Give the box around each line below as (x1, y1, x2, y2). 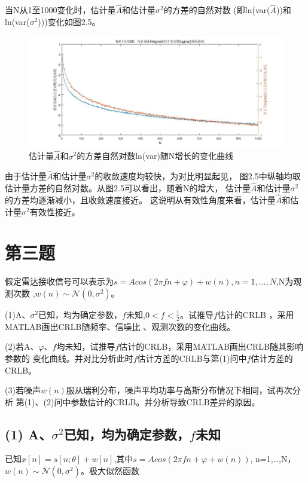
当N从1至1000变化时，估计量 (5, 4, 116, 16)
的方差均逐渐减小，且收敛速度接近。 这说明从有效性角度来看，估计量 (5, 193, 276, 206)
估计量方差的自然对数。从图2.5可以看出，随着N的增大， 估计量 (5, 182, 251, 194)
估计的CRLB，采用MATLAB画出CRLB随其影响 (119, 340, 303, 353)
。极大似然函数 (80, 464, 139, 477)
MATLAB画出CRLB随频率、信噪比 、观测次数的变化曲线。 (5, 320, 236, 332)
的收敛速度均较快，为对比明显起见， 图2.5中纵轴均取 (94, 170, 301, 182)
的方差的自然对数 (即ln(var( (163, 4, 270, 16)
